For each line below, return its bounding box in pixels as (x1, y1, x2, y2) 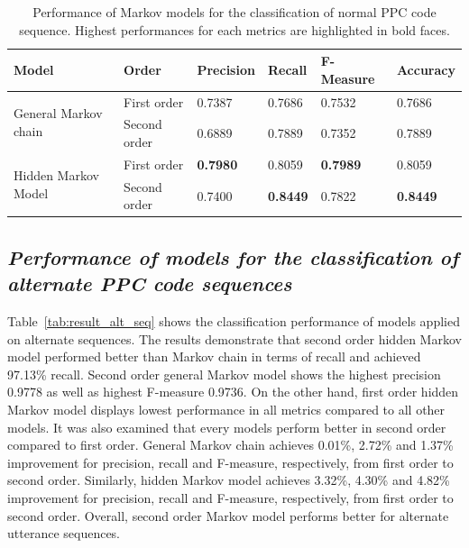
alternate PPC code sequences (7, 269, 292, 297)
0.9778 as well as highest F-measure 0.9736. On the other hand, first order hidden (7, 382, 459, 401)
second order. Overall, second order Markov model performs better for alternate (7, 506, 449, 525)
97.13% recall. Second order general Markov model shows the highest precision (7, 364, 441, 383)
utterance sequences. (7, 524, 121, 543)
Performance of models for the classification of (7, 242, 459, 270)
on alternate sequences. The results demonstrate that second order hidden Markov (7, 329, 462, 348)
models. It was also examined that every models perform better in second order (7, 417, 446, 436)
